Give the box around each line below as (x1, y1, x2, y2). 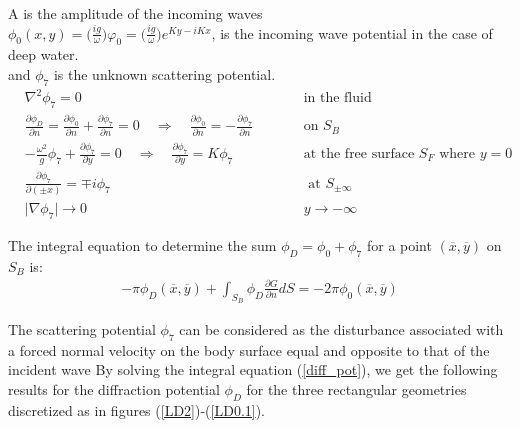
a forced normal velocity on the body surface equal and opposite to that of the (8, 339, 490, 360)
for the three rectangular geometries (246, 378, 467, 399)
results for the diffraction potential (8, 378, 220, 399)
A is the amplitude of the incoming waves (8, 3, 263, 23)
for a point (366, 234, 432, 255)
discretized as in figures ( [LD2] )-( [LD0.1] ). (8, 399, 266, 420)
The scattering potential (8, 318, 156, 339)
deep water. (8, 44, 79, 65)
